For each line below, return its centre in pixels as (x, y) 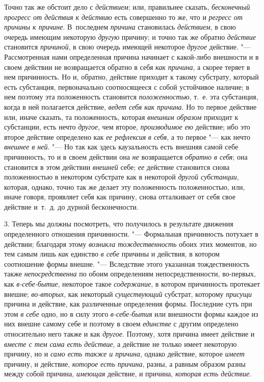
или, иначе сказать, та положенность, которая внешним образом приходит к (121, 117)
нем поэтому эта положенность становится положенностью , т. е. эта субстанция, (131, 97)
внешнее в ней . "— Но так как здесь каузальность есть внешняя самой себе (121, 147)
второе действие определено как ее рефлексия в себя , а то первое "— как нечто (127, 136)
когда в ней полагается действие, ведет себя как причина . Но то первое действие (130, 106)
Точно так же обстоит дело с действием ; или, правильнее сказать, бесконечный (127, 7)
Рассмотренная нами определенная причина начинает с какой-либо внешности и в (131, 56)
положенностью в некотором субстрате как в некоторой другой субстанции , (122, 177)
